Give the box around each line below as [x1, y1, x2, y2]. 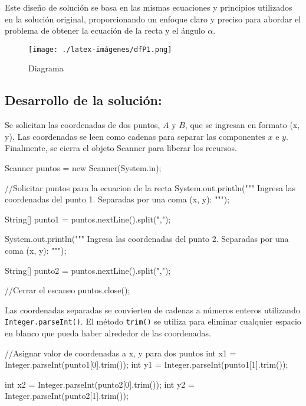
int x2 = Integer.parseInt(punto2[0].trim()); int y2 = [5, 378, 195, 390]
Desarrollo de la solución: [5, 91, 162, 109]
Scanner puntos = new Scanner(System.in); [5, 162, 162, 174]
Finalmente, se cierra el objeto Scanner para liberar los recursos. [5, 142, 237, 154]
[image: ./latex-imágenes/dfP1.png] [28, 45, 172, 54]
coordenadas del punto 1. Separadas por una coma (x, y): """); [5, 193, 230, 205]
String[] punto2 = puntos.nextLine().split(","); [5, 264, 171, 276]
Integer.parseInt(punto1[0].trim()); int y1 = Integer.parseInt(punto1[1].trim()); [5, 358, 288, 371]
